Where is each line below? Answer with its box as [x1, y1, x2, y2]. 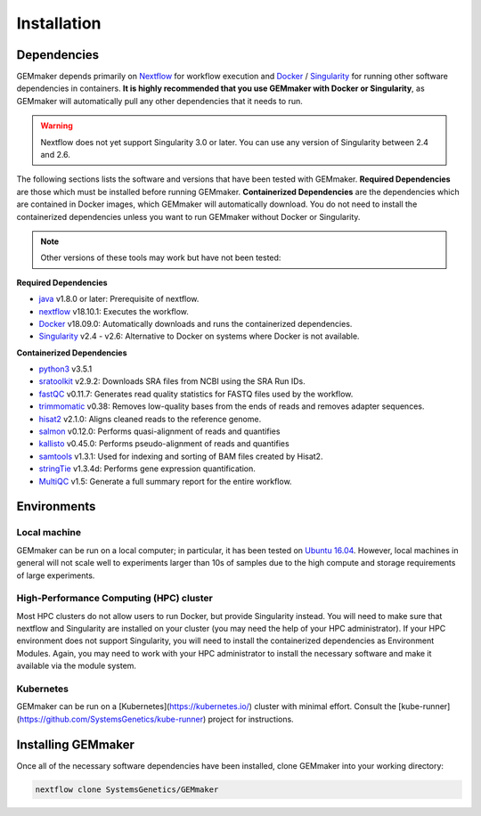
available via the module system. [16, 660, 137, 672]
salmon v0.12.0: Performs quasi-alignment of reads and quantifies [38, 426, 281, 437]
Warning [40, 120, 73, 131]
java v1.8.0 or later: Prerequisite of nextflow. [38, 294, 200, 305]
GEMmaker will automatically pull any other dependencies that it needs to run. [16, 95, 303, 106]
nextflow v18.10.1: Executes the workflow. [38, 306, 189, 316]
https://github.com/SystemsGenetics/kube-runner [19, 714, 204, 724]
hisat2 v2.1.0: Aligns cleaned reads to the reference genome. [38, 413, 262, 424]
